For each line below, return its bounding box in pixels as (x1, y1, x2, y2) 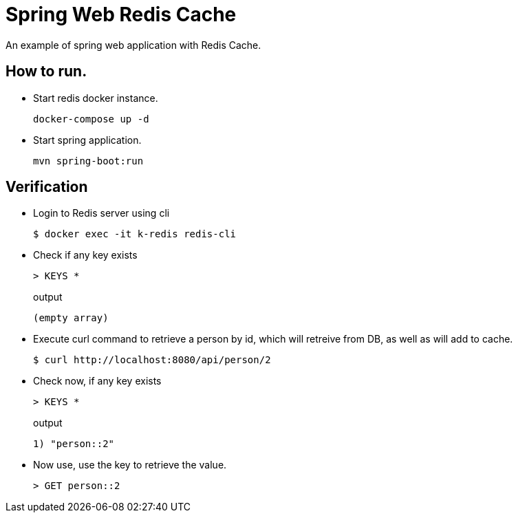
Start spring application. (33, 133, 142, 146)
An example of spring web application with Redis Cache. (6, 39, 261, 51)
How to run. (6, 63, 87, 80)
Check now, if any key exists (33, 375, 162, 387)
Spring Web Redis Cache (6, 3, 237, 26)
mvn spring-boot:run (33, 155, 144, 166)
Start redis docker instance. (33, 91, 158, 104)
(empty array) (33, 312, 109, 324)
